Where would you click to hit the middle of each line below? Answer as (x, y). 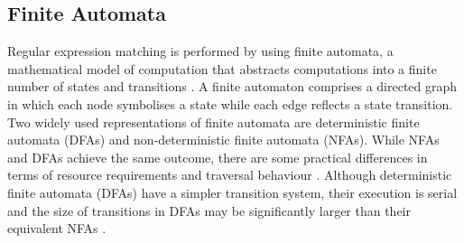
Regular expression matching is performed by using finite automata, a (200, 51)
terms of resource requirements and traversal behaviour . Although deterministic (230, 175)
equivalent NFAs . (57, 228)
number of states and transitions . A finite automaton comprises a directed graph (232, 86)
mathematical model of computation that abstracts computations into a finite (222, 68)
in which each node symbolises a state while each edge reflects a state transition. (230, 103)
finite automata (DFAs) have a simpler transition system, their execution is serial (232, 192)
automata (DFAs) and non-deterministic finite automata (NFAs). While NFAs (223, 140)
